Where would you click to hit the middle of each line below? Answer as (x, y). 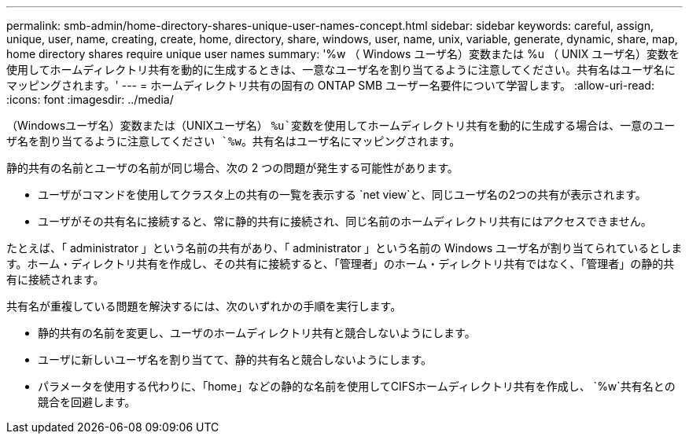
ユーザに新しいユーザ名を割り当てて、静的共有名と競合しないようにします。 (235, 359)
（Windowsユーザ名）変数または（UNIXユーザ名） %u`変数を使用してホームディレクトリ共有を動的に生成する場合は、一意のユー (341, 125)
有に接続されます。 (55, 279)
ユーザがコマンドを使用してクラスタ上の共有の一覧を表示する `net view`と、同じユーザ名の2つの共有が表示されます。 (342, 194)
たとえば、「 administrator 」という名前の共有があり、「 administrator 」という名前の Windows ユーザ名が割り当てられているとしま (344, 248)
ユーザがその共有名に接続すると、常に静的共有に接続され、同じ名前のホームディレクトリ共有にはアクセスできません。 (345, 221)
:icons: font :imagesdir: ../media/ (90, 99)
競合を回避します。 (87, 402)
